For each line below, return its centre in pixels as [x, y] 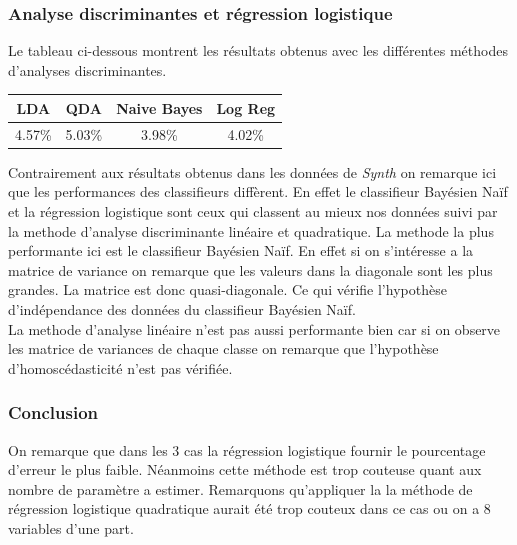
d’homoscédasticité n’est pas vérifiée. [120, 367]
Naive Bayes [159, 107]
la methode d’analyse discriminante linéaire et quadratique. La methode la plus [251, 230]
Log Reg [246, 107]
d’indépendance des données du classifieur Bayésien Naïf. [182, 309]
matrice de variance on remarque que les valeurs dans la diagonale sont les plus [250, 269]
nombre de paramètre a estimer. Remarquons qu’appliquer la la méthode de [240, 488]
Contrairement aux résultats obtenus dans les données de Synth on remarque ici [252, 171]
